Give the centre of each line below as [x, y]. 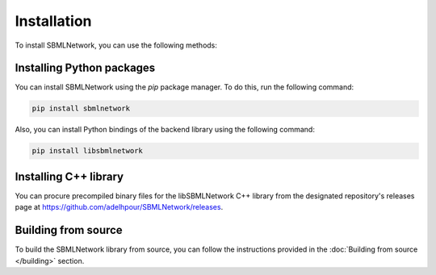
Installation [53, 21]
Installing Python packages [85, 68]
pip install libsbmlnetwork [87, 151]
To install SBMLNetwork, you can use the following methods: [116, 45]
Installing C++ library [69, 176]
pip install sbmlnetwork [81, 108]
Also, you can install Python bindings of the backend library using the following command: [165, 130]
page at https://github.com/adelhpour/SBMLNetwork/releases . [119, 207]
